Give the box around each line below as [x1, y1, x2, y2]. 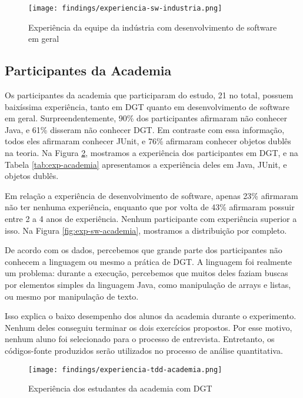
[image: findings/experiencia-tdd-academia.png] [28, 365, 222, 374]
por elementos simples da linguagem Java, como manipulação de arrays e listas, [5, 278, 291, 290]
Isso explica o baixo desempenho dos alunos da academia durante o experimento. [5, 310, 297, 322]
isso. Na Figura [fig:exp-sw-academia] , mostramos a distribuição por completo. [5, 224, 287, 236]
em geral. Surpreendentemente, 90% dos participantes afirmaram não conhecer [5, 112, 287, 124]
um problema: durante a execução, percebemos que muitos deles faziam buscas [5, 267, 288, 279]
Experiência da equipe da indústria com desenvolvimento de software [28, 21, 277, 33]
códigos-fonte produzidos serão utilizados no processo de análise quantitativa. [5, 344, 283, 356]
